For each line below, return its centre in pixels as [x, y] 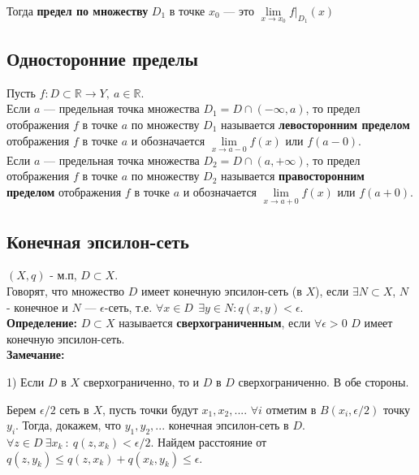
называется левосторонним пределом [315, 125]
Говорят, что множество [66, 291]
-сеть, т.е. [128, 307]
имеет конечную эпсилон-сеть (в [221, 291]
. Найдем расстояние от [209, 441]
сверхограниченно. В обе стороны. [324, 382]
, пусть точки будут [150, 409]
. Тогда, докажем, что [69, 425]
